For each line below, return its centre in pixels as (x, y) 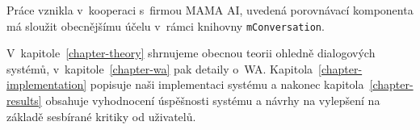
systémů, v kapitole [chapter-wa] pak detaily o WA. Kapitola (160, 68)
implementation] (47, 84)
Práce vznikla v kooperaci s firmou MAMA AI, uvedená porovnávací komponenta (210, 10)
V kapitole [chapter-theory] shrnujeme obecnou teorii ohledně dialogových (191, 53)
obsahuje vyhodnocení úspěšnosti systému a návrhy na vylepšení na (213, 101)
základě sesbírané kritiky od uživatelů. (101, 116)
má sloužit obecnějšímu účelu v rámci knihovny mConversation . (166, 25)
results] (24, 101)
